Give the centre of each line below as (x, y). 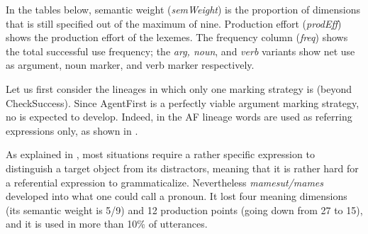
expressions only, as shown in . (72, 130)
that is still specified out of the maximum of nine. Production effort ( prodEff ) (174, 23)
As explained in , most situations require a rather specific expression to (160, 154)
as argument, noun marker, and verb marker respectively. (130, 65)
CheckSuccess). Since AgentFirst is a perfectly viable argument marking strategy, (183, 102)
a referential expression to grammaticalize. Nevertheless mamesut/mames (165, 182)
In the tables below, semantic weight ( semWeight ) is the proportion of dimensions (183, 9)
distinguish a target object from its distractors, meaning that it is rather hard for (182, 168)
